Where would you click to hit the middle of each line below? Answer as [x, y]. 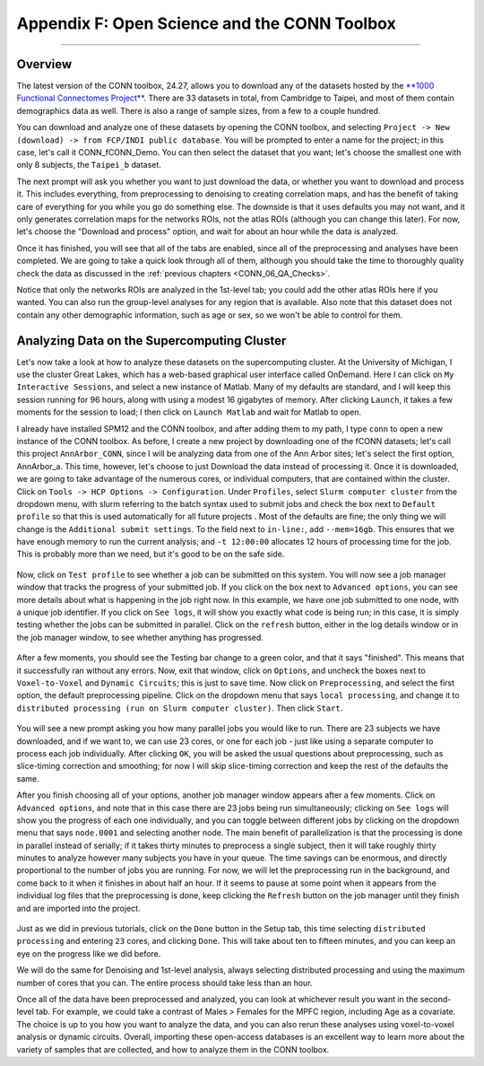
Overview [44, 64]
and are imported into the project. [78, 908]
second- [436, 999]
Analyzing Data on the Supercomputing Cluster [151, 341]
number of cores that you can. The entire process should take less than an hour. [164, 983]
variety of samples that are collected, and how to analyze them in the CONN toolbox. [173, 1049]
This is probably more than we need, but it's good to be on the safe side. [151, 554]
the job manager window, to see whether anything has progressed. [140, 637]
